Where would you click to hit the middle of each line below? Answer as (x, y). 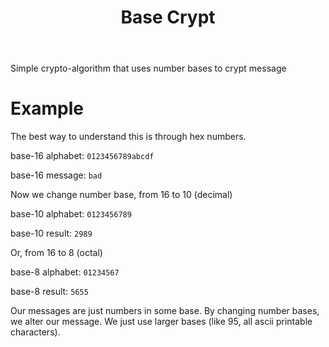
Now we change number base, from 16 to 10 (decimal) (121, 195)
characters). (35, 332)
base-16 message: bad (56, 175)
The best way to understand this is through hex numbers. (128, 137)
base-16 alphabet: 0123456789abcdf (82, 156)
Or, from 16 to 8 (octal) (56, 253)
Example (47, 108)
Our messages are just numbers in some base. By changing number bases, (165, 311)
